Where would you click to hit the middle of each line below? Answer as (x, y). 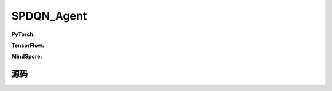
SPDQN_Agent (49, 16)
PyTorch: (23, 34)
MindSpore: (27, 56)
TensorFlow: (28, 45)
